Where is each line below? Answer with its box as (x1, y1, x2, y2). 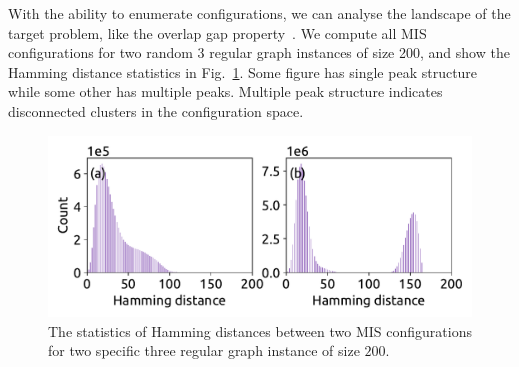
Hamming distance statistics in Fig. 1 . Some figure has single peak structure (8, 61, 478, 82)
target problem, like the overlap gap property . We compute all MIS (8, 22, 427, 43)
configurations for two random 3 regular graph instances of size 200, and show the (8, 42, 510, 63)
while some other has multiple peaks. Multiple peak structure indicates (8, 81, 443, 102)
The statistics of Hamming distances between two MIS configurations (48, 320, 472, 341)
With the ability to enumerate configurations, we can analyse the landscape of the (8, 3, 511, 23)
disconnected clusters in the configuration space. (8, 100, 304, 121)
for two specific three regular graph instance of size (48, 340, 360, 361)
